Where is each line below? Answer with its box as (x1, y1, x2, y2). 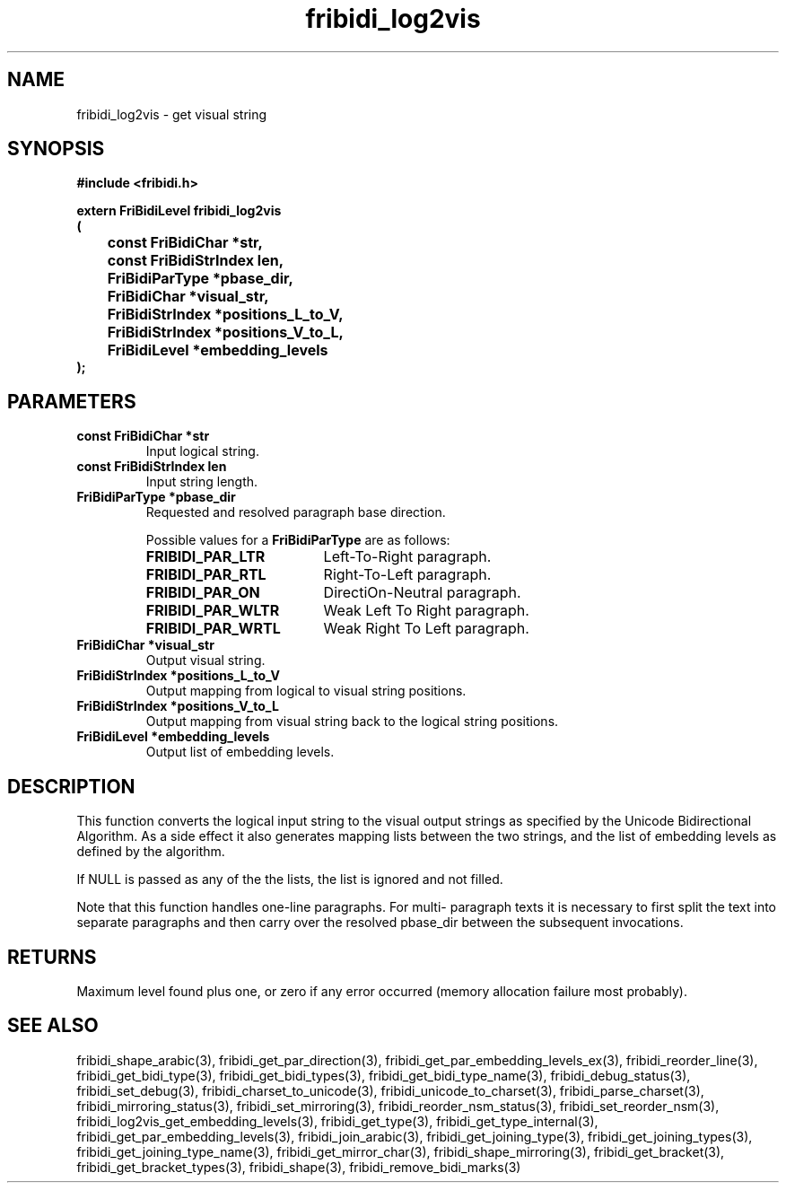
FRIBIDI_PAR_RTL (145, 565, 266, 584)
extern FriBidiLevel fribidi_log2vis (76, 203, 282, 219)
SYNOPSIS (7, 137, 105, 161)
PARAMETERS (7, 389, 136, 413)
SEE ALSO (7, 1014, 99, 1037)
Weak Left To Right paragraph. (323, 601, 529, 620)
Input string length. (145, 474, 258, 490)
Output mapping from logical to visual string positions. (145, 683, 467, 699)
